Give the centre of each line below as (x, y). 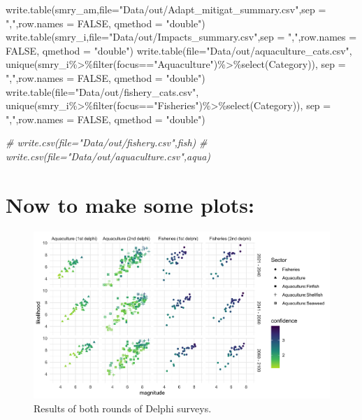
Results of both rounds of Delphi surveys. (123, 408)
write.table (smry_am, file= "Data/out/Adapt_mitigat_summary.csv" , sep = (166, 9)
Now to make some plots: (130, 204)
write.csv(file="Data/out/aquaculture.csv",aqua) (108, 156)
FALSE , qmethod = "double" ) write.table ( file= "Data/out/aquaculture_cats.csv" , (179, 50)
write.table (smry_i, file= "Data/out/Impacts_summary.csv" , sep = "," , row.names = (181, 37)
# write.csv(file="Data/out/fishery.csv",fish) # (107, 142)
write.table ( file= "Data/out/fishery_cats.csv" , (102, 91)
